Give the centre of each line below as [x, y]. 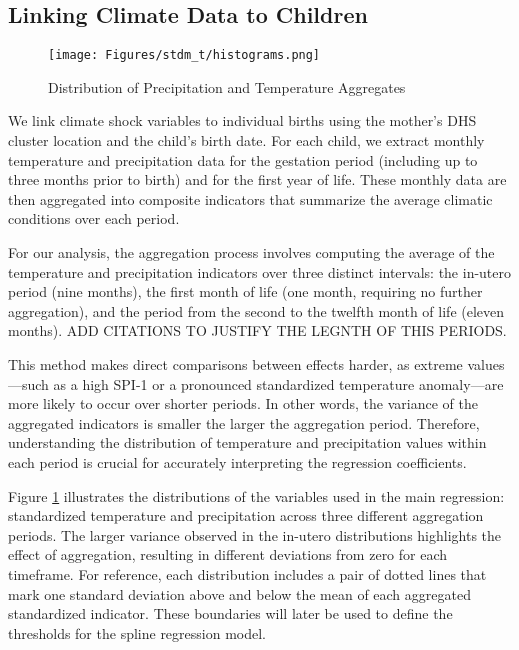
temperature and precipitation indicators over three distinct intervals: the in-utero [260, 271]
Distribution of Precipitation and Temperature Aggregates [227, 86]
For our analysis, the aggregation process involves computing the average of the [251, 252]
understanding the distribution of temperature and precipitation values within [247, 442]
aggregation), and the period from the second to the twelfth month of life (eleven [256, 310]
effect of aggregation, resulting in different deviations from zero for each [228, 554]
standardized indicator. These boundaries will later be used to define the [230, 613]
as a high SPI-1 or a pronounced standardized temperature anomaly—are [278, 383]
